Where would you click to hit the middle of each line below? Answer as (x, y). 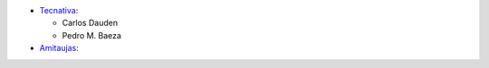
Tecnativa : (59, 10)
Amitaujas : (59, 48)
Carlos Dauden (90, 23)
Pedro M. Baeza (92, 35)
